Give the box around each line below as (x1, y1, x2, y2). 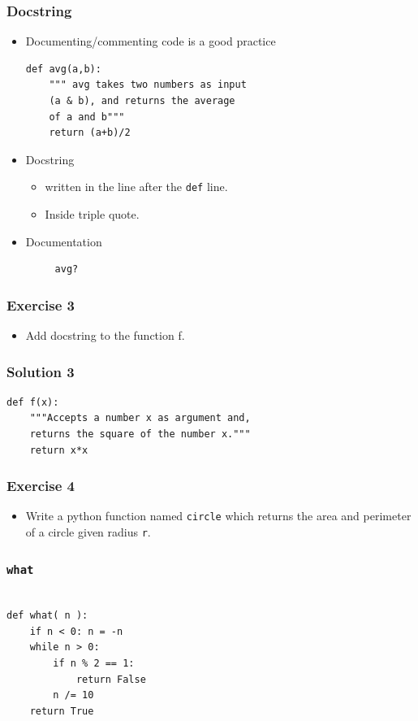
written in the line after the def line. (45, 178, 228, 195)
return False (75, 673, 146, 685)
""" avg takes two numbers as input (49, 79, 247, 91)
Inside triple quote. (45, 206, 140, 223)
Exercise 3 (6, 294, 75, 315)
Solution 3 (6, 361, 75, 381)
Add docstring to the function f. (25, 327, 185, 344)
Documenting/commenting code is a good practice (25, 33, 276, 50)
